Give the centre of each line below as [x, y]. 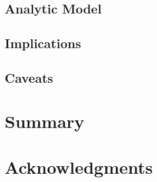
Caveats [29, 77]
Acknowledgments [79, 166]
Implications [43, 43]
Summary [45, 121]
